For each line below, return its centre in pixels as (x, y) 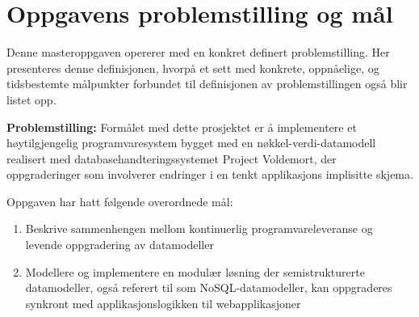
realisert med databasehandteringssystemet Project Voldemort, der (172, 158)
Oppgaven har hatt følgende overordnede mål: (120, 201)
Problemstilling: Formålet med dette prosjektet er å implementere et (182, 127)
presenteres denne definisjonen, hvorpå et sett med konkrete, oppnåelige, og (193, 68)
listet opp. (31, 99)
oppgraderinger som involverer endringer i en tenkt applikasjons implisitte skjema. (210, 174)
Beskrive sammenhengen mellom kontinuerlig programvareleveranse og (199, 228)
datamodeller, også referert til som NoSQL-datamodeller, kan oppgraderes (209, 287)
